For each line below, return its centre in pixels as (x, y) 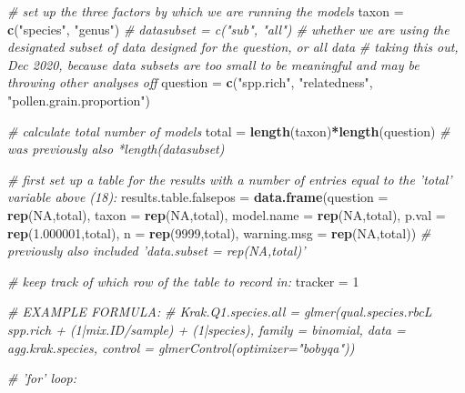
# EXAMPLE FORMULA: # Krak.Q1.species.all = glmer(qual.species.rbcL (220, 312)
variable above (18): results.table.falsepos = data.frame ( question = (198, 197)
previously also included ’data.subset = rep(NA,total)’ (157, 251)
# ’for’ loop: (42, 378)
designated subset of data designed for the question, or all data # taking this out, (233, 47)
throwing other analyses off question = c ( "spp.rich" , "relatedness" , (190, 82)
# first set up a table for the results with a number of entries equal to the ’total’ (230, 179)
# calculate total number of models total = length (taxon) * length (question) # (229, 131)
